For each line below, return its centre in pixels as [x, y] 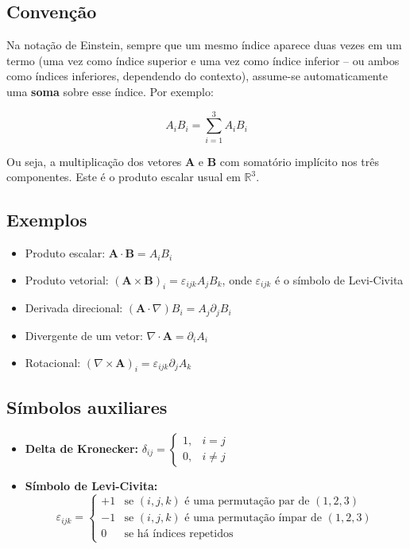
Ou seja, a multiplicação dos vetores [94, 161]
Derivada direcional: [74, 308]
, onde [237, 279]
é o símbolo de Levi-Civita [339, 279]
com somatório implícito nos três [300, 161]
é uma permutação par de [247, 502]
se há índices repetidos [179, 534]
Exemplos [47, 220]
